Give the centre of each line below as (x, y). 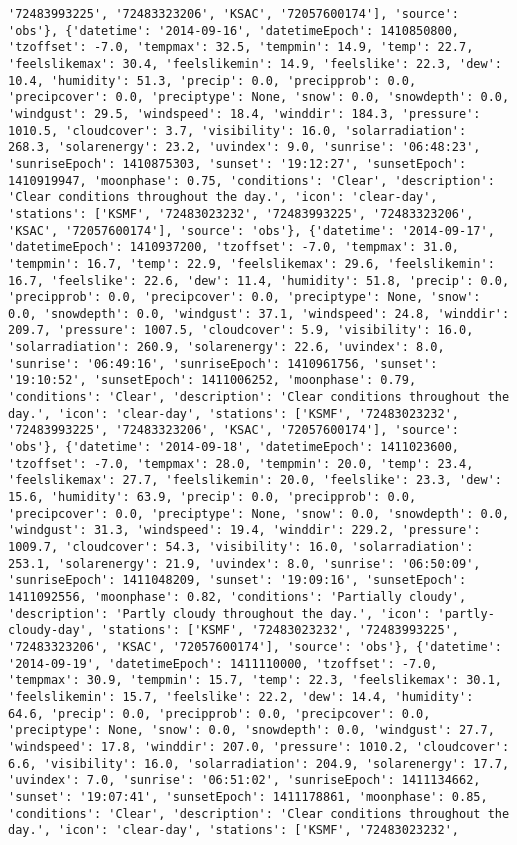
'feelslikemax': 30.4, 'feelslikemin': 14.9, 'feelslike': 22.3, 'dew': (255, 63)
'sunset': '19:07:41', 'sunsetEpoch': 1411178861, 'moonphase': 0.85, (248, 796)
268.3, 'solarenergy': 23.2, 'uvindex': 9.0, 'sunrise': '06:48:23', (244, 147)
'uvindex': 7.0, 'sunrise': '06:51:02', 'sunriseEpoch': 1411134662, (244, 780)
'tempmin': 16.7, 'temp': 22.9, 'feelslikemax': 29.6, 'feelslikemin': (251, 263)
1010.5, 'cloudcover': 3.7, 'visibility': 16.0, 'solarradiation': (237, 130)
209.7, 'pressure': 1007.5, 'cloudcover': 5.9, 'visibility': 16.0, (241, 330)
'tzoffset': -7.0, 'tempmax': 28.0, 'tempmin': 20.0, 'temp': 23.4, (241, 463)
